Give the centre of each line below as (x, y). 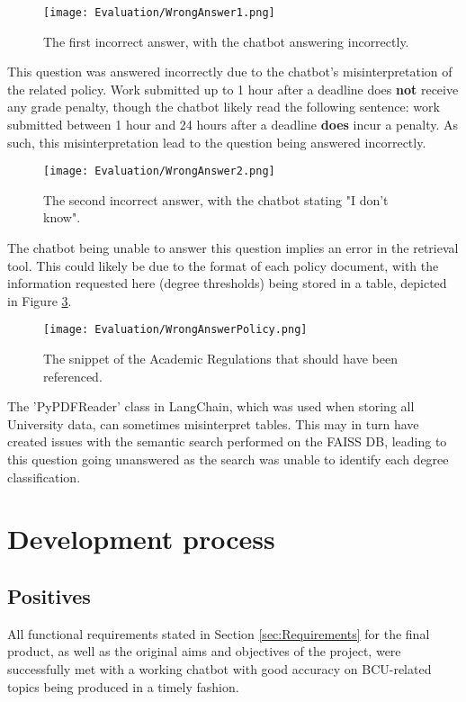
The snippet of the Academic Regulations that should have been (220, 359)
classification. (44, 477)
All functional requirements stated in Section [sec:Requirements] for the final (219, 633)
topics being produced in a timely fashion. (123, 686)
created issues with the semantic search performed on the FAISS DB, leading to (227, 441)
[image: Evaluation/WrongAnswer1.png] (159, 13)
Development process (141, 539)
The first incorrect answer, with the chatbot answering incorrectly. (226, 41)
